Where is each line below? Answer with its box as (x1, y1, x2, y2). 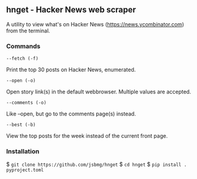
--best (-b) (6, 122, 36, 128)
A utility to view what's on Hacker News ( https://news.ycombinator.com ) (6, 20, 184, 28)
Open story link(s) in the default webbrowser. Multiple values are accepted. (6, 88, 192, 95)
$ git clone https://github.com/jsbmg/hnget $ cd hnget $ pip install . (6, 161, 187, 168)
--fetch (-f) (6, 56, 39, 62)
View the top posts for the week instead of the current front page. (6, 132, 168, 139)
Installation (6, 147, 40, 156)
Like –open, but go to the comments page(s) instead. (6, 110, 136, 117)
